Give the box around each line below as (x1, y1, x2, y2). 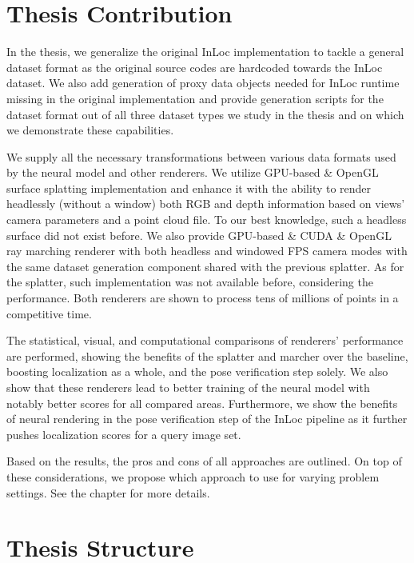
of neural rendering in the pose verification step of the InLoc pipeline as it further (6, 410, 408, 427)
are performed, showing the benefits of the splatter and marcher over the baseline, (6, 347, 408, 364)
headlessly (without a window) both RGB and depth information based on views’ (6, 195, 405, 212)
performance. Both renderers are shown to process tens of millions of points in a (6, 289, 399, 306)
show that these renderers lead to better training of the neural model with (6, 379, 370, 395)
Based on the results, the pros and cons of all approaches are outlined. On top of (6, 453, 402, 469)
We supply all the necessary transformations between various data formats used (6, 148, 396, 165)
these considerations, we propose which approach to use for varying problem (6, 468, 380, 485)
